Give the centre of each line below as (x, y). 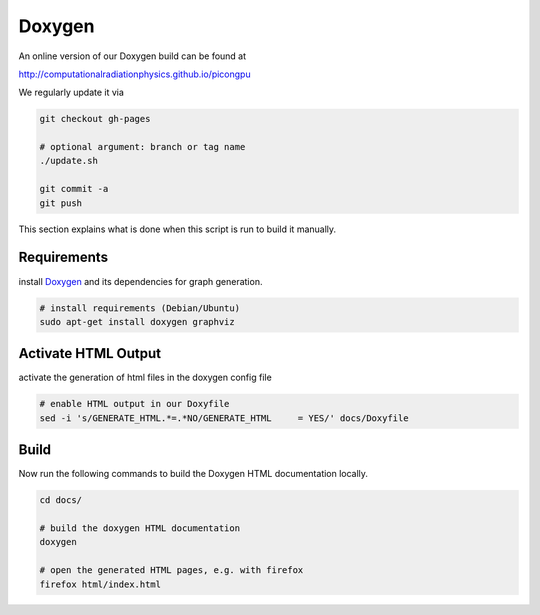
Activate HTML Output (90, 353)
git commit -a (74, 189)
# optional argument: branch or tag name (142, 147)
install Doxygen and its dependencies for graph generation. (140, 281)
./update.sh (69, 161)
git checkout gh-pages (95, 119)
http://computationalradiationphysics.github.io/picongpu (134, 74)
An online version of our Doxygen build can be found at (132, 56)
